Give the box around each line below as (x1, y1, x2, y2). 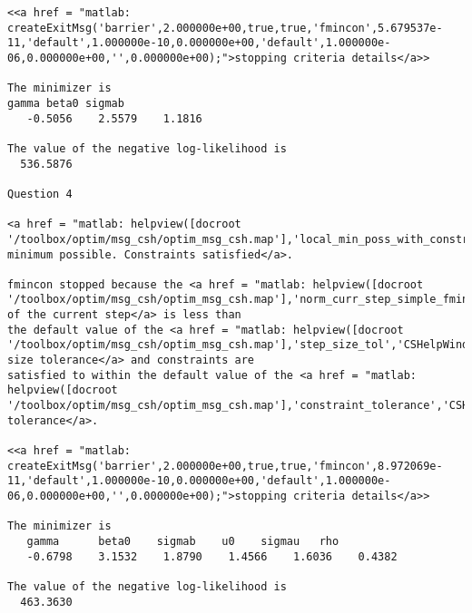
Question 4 (7, 187, 73, 200)
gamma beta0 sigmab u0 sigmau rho (26, 534, 339, 548)
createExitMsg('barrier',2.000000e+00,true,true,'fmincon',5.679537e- (7, 21, 443, 34)
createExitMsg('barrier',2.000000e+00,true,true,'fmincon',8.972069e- (7, 459, 443, 472)
